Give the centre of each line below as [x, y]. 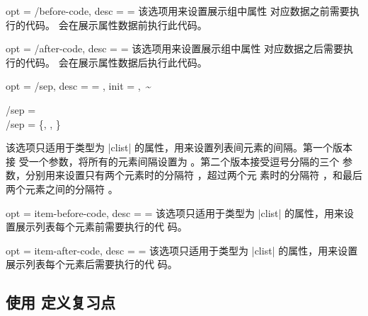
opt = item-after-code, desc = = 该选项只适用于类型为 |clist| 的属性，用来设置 [182, 250]
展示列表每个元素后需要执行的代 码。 [92, 264]
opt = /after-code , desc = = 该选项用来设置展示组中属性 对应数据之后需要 [174, 48]
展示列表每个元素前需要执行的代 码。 [101, 227]
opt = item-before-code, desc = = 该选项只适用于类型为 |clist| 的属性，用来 [175, 212]
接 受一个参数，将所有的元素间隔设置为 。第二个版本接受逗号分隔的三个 [173, 161]
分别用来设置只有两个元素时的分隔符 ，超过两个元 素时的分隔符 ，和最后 [194, 175]
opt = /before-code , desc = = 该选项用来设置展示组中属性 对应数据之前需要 [178, 11]
